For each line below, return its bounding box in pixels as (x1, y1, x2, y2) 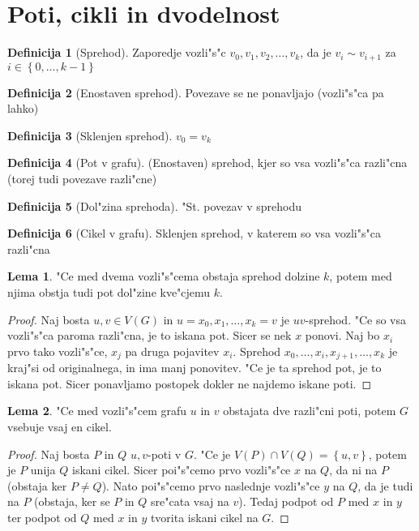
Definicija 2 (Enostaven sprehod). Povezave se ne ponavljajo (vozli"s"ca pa (7, 84, 384, 101)
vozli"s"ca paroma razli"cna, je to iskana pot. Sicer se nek (7, 327, 292, 344)
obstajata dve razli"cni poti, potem (223, 402, 396, 419)
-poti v (148, 445, 182, 462)
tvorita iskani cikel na (150, 508, 259, 525)
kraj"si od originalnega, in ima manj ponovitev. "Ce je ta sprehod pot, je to (7, 359, 382, 376)
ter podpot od (7, 508, 77, 525)
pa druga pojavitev (125, 342, 220, 359)
